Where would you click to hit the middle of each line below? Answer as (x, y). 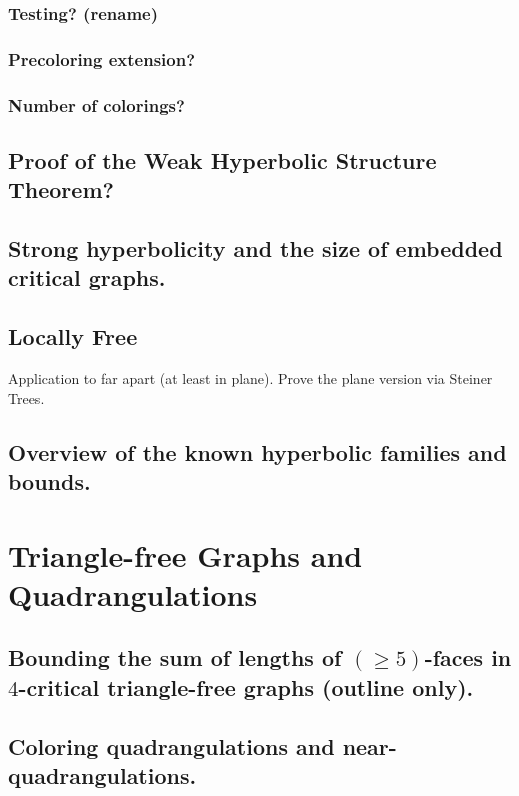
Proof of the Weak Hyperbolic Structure (222, 159)
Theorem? (61, 189)
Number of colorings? (96, 104)
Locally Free (73, 336)
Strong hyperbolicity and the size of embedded (255, 248)
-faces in (468, 657)
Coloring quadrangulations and (171, 745)
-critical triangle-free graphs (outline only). (246, 686)
